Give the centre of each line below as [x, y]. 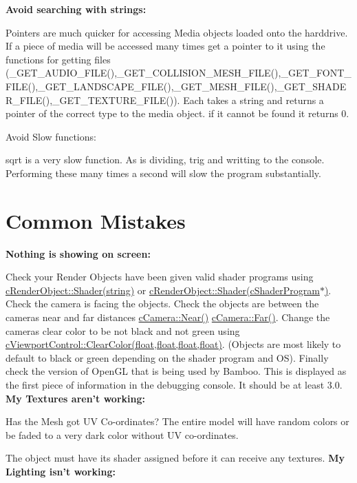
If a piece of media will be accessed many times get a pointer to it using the [165, 46]
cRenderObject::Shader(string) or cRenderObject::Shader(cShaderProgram [163, 290]
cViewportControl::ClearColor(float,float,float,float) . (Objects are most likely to [173, 344]
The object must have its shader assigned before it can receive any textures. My [175, 458]
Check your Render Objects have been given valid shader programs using [160, 277]
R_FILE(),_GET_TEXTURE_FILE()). [93, 100]
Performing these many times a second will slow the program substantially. [163, 173]
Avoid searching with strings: [76, 9]
